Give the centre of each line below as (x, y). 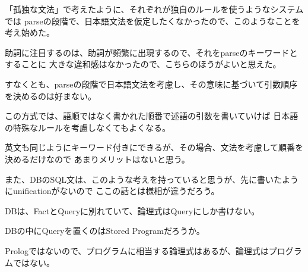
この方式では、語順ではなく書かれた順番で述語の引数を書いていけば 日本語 (152, 116)
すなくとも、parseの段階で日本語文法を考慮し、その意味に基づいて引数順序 (151, 84)
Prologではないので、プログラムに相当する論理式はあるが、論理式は (137, 250)
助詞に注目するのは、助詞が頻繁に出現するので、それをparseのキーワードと (151, 52)
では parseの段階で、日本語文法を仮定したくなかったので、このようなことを (153, 21)
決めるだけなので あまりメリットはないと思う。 (97, 159)
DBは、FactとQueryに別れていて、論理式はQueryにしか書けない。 (132, 210)
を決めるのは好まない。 (50, 96)
